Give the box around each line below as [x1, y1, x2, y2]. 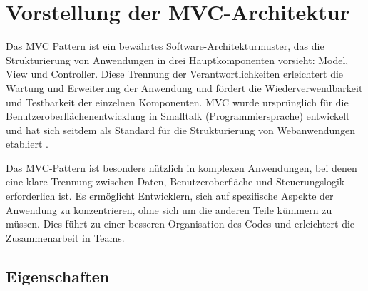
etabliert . [6, 136, 48, 151]
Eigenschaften [6, 265, 110, 287]
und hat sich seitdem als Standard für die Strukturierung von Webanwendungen [6, 122, 356, 137]
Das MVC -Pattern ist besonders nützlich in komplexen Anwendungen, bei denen [6, 160, 357, 175]
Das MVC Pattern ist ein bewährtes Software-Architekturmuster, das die [6, 39, 324, 53]
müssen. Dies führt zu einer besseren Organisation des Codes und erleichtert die [6, 216, 355, 231]
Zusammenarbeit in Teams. [6, 230, 125, 245]
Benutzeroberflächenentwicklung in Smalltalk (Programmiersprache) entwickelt [6, 108, 350, 123]
